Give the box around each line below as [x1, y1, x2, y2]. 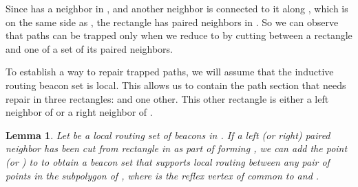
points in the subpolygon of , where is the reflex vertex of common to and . [6, 168, 319, 182]
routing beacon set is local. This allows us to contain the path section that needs [6, 77, 346, 92]
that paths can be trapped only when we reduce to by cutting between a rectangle [6, 28, 352, 42]
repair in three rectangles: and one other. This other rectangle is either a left [6, 91, 329, 105]
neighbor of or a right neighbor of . [6, 105, 153, 119]
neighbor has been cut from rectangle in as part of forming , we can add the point [6, 141, 348, 155]
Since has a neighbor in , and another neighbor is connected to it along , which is [6, 1, 348, 15]
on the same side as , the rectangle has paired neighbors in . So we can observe [6, 14, 339, 29]
